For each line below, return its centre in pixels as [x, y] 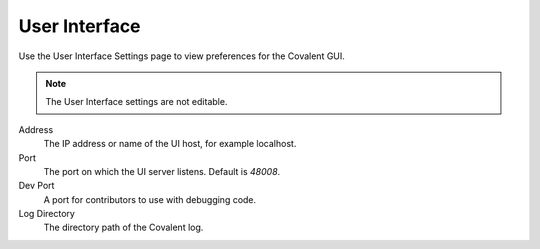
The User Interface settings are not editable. [136, 102]
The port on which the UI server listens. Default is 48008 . [162, 171]
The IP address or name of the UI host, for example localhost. [170, 144]
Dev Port [36, 186]
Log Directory [46, 214]
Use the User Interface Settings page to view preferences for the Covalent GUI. [181, 56]
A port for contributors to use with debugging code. [150, 199]
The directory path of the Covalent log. [123, 227]
